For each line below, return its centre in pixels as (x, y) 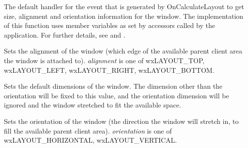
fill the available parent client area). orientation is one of (88, 130)
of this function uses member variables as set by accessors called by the (109, 25)
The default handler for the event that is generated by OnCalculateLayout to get (124, 6)
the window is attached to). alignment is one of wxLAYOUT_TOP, (104, 60)
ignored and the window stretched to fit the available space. (93, 105)
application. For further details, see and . (65, 34)
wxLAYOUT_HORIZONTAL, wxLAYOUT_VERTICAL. (91, 140)
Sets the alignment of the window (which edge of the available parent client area (123, 51)
